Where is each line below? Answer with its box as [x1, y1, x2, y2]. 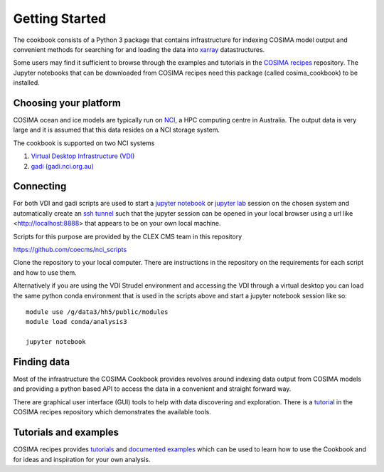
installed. [13, 78, 41, 87]
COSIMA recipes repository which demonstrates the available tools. [13, 408, 211, 416]
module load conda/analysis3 [26, 318, 127, 326]
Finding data [13, 356, 70, 368]
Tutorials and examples [13, 426, 119, 439]
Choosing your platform [13, 97, 121, 109]
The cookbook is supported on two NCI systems [13, 139, 155, 147]
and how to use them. [13, 268, 78, 277]
